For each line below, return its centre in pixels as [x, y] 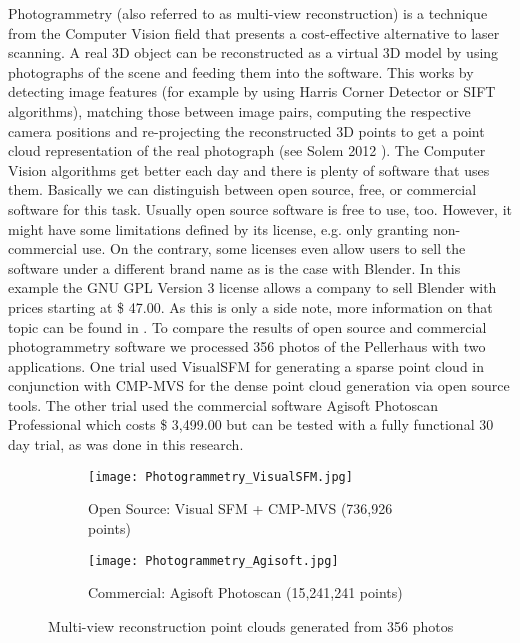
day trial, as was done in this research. [126, 444]
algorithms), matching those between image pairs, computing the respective [239, 110]
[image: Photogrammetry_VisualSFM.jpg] [220, 476]
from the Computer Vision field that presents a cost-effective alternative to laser [254, 32]
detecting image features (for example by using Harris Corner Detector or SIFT [252, 91]
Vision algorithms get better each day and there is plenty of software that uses [249, 169]
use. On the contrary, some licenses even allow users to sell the [273, 248]
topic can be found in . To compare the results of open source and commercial [247, 326]
